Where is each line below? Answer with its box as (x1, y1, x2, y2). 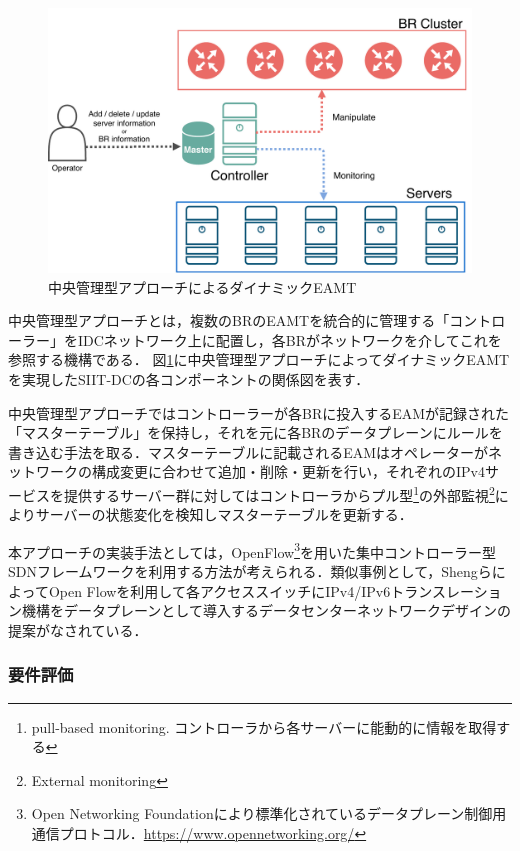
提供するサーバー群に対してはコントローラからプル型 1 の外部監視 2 (63, 481, 495, 505)
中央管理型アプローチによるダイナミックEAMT (48, 276, 357, 297)
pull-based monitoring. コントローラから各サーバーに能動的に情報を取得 (31, 716, 497, 737)
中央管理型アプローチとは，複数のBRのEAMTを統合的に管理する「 (8, 310, 450, 331)
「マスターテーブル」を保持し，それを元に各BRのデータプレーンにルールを (8, 422, 503, 443)
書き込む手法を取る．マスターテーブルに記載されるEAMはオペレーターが (8, 441, 489, 462)
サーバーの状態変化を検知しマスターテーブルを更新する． (35, 504, 413, 525)
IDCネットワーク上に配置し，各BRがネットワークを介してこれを (77, 329, 502, 350)
